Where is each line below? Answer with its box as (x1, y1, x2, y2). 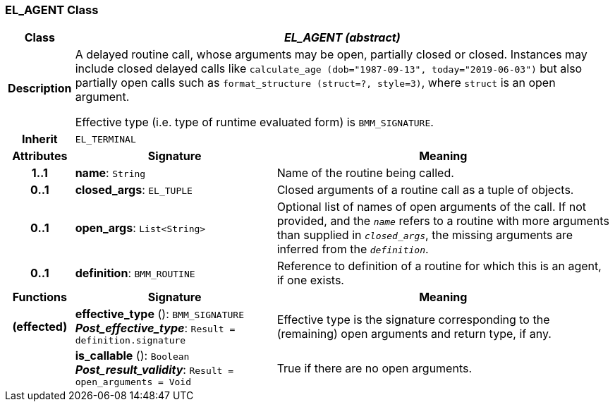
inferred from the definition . (276, 242, 429, 257)
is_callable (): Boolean (75, 348, 190, 363)
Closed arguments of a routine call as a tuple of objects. (276, 183, 574, 198)
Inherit (21, 132, 58, 147)
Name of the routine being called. (276, 166, 454, 181)
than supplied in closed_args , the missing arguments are (276, 228, 573, 243)
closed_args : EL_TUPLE (75, 183, 193, 198)
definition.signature (75, 335, 186, 346)
